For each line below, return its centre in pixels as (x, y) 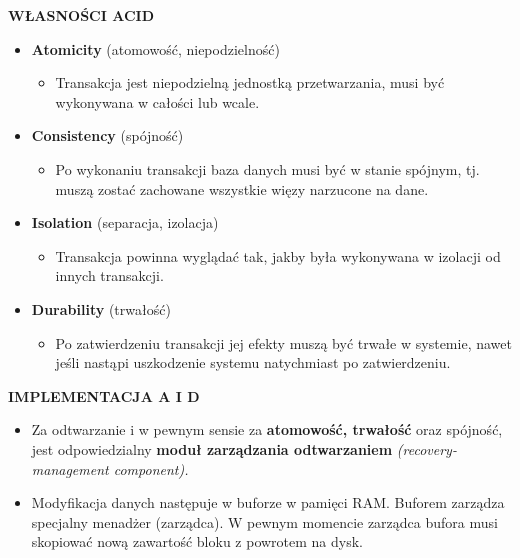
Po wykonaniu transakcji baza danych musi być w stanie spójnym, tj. (267, 168)
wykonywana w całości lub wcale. (157, 101)
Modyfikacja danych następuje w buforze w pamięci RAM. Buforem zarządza (268, 502)
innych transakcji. (109, 275)
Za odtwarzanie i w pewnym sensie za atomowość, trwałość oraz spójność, (267, 429)
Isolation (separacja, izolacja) (125, 222)
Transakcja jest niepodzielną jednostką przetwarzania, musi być (250, 82)
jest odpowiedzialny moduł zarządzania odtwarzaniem (212, 448)
